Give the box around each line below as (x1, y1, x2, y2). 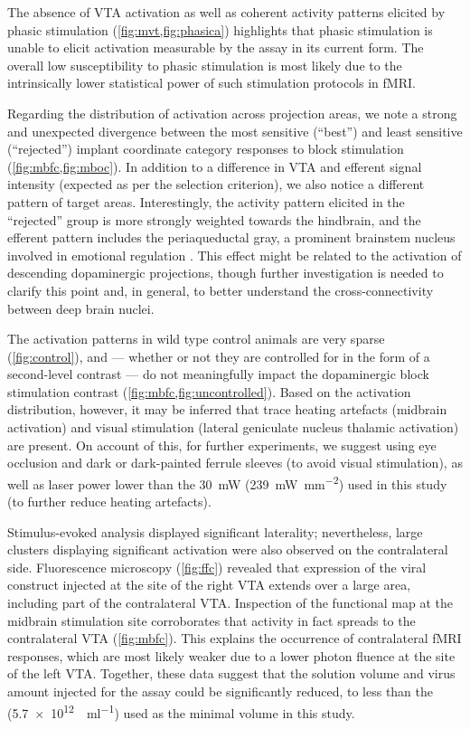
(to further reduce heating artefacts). (7, 492, 211, 511)
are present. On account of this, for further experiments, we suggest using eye (7, 435, 437, 454)
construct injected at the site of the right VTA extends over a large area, (7, 575, 411, 594)
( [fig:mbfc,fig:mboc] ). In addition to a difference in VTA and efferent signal (7, 156, 422, 175)
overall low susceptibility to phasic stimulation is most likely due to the (7, 55, 402, 74)
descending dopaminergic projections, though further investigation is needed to (7, 263, 444, 282)
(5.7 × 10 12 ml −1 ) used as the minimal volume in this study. (7, 700, 355, 722)
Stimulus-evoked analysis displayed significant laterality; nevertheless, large (7, 522, 423, 541)
